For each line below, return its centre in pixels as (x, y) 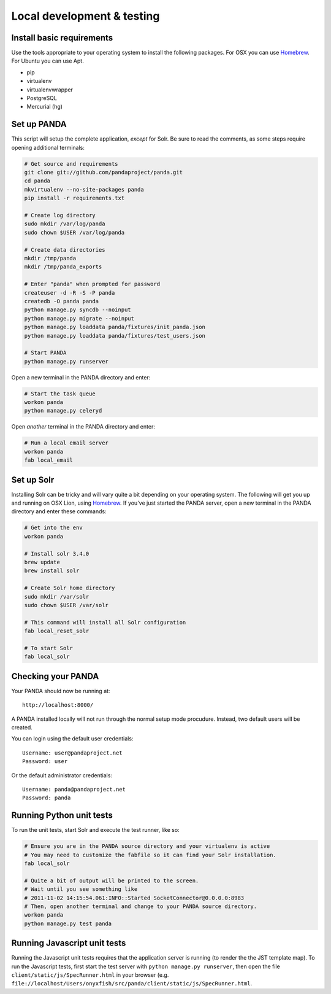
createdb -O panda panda (62, 301)
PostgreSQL (42, 98)
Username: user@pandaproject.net (72, 753)
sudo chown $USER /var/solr (66, 605)
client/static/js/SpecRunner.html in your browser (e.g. (90, 975)
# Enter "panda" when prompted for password (92, 284)
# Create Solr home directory (70, 588)
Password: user (45, 762)
